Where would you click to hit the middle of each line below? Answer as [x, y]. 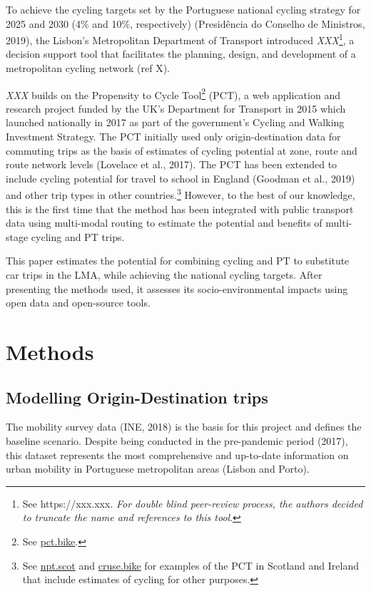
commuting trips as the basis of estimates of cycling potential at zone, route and [182, 150]
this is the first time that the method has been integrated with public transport [180, 209]
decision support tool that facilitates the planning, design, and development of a [181, 54]
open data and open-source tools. [78, 303]
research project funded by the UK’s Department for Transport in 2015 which [176, 108]
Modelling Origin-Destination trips [137, 397]
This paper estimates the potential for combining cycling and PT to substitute [178, 261]
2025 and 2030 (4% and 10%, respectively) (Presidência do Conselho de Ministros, [185, 23]
